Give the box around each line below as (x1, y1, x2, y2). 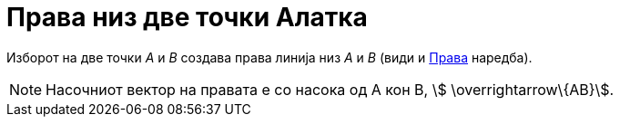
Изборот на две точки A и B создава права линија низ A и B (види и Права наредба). (6, 49, 533, 65)
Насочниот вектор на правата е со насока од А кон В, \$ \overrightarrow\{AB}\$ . (46, 80, 615, 99)
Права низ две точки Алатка (6, 2, 368, 33)
